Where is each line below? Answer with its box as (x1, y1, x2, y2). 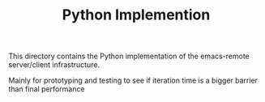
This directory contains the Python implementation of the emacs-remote (8, 51, 250, 62)
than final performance (8, 84, 85, 94)
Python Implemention (62, 6, 211, 24)
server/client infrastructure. (8, 60, 100, 70)
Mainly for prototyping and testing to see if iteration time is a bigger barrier (8, 75, 258, 86)
